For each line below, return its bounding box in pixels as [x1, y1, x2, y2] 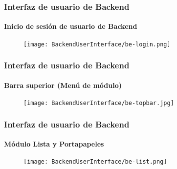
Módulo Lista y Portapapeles [4, 139, 104, 149]
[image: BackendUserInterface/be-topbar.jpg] [23, 99, 174, 106]
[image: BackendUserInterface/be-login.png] [23, 41, 171, 48]
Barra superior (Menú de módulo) [4, 80, 122, 90]
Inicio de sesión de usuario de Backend [4, 21, 137, 31]
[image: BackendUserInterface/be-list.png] [23, 158, 167, 166]
